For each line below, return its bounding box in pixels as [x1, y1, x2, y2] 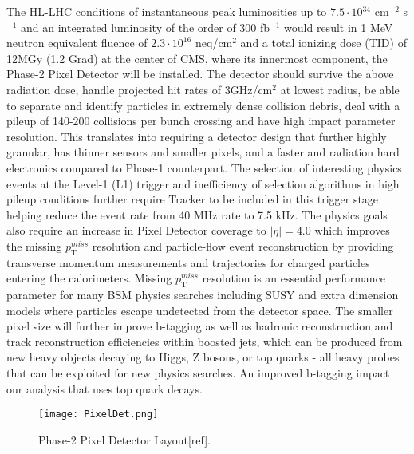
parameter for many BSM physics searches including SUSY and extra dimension [6, 286, 399, 303]
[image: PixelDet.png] [38, 409, 159, 420]
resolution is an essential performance [202, 270, 386, 286]
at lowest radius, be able [280, 81, 400, 97]
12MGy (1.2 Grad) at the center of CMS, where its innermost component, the [6, 49, 388, 66]
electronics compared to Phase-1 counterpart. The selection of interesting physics [6, 159, 402, 176]
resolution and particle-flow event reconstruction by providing [92, 237, 394, 254]
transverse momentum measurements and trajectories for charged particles [6, 254, 370, 270]
